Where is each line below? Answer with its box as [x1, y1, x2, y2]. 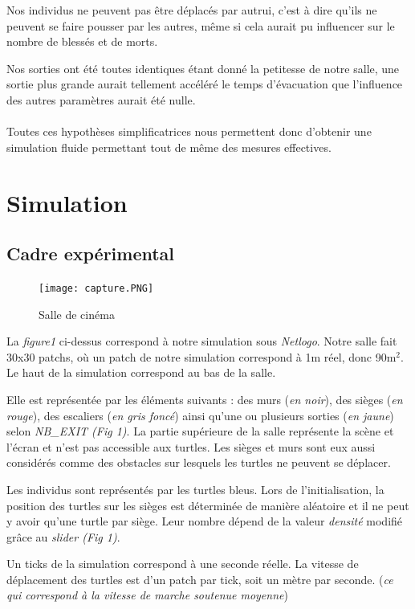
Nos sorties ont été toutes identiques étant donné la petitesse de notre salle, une [6, 59, 400, 76]
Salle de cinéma [39, 305, 115, 322]
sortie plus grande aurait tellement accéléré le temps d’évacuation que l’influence [6, 76, 403, 92]
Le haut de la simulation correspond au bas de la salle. [6, 364, 276, 381]
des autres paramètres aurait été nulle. [6, 91, 196, 108]
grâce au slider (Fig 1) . [6, 528, 120, 545]
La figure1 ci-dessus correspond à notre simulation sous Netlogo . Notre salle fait [6, 333, 397, 349]
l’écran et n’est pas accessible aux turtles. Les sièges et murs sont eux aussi [6, 438, 376, 455]
